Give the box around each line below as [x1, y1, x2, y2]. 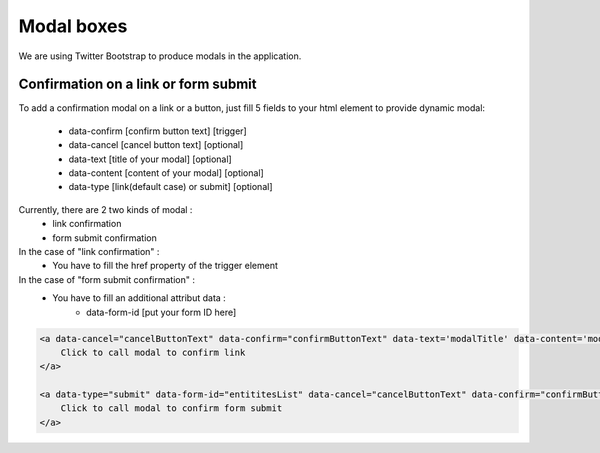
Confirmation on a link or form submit [18, 76, 257, 93]
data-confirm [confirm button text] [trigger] [68, 125, 247, 137]
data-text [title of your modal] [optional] [68, 153, 232, 165]
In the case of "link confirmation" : [18, 245, 160, 257]
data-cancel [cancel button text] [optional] [68, 139, 244, 151]
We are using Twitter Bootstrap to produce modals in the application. [18, 50, 302, 62]
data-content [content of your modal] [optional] [68, 167, 264, 179]
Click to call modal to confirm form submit [60, 403, 283, 414]
